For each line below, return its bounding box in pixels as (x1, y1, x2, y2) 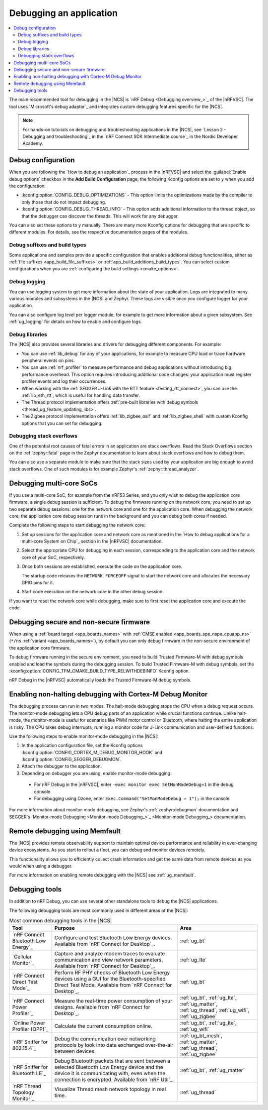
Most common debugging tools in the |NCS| (9, 917, 112, 924)
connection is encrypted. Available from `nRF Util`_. (54, 1076, 174, 1083)
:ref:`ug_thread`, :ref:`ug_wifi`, (180, 1007, 250, 1014)
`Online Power (12, 1019, 46, 1026)
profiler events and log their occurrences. (21, 378, 107, 384)
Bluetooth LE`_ (12, 1070, 46, 1077)
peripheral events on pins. (21, 357, 75, 363)
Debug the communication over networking (54, 1035, 156, 1042)
